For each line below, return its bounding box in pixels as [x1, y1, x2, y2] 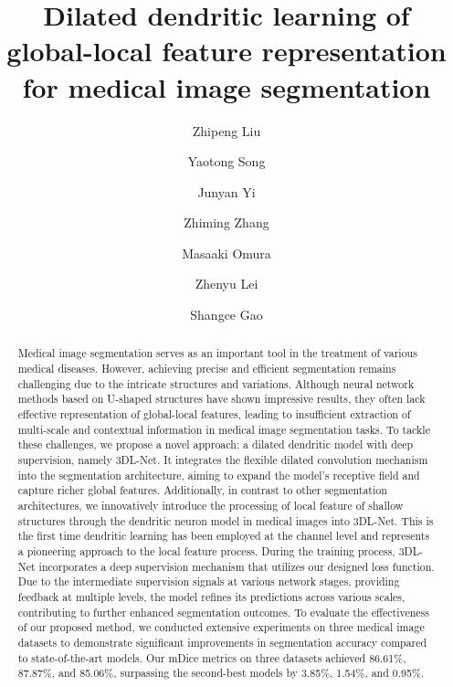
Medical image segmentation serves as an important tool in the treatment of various [17, 345, 417, 361]
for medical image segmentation [22, 68, 431, 105]
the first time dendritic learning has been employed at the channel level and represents [17, 528, 430, 544]
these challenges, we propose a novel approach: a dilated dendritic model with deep [17, 437, 414, 452]
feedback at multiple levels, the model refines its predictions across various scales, [17, 588, 406, 604]
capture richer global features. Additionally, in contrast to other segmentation [17, 482, 387, 498]
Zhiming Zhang [184, 213, 269, 232]
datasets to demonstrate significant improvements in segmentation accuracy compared [17, 634, 427, 650]
